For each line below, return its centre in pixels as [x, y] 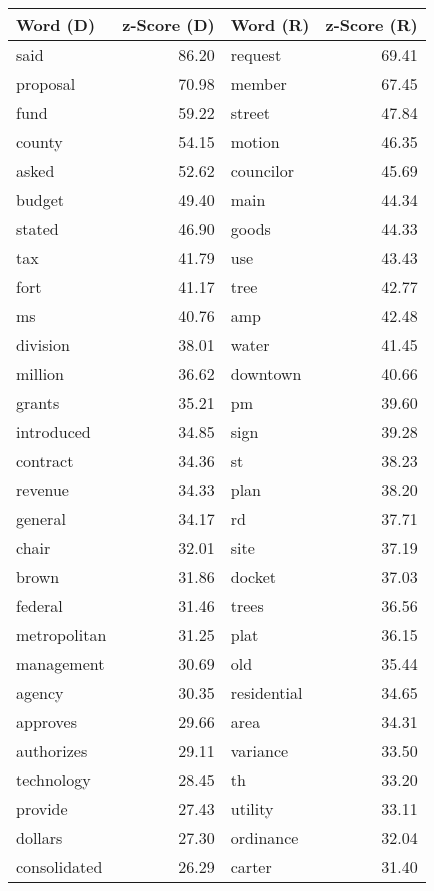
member [258, 83]
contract [45, 460]
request [256, 54]
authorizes [52, 750]
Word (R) [270, 24]
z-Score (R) [371, 24]
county [39, 141]
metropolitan [61, 634]
